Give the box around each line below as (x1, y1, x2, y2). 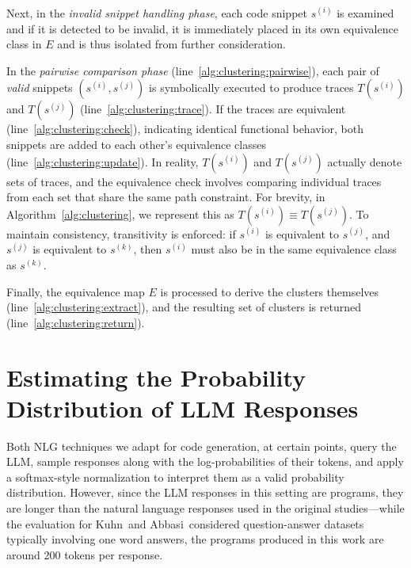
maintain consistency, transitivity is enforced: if (6, 225, 236, 242)
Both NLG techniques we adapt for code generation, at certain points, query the (6, 437, 397, 454)
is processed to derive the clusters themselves (160, 283, 379, 299)
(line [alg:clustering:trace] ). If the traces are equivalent (80, 101, 346, 117)
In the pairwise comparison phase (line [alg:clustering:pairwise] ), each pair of (6, 62, 379, 78)
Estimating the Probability (6, 360, 306, 393)
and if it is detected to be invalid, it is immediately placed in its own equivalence (6, 20, 398, 36)
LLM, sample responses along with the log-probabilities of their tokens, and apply (6, 453, 404, 470)
